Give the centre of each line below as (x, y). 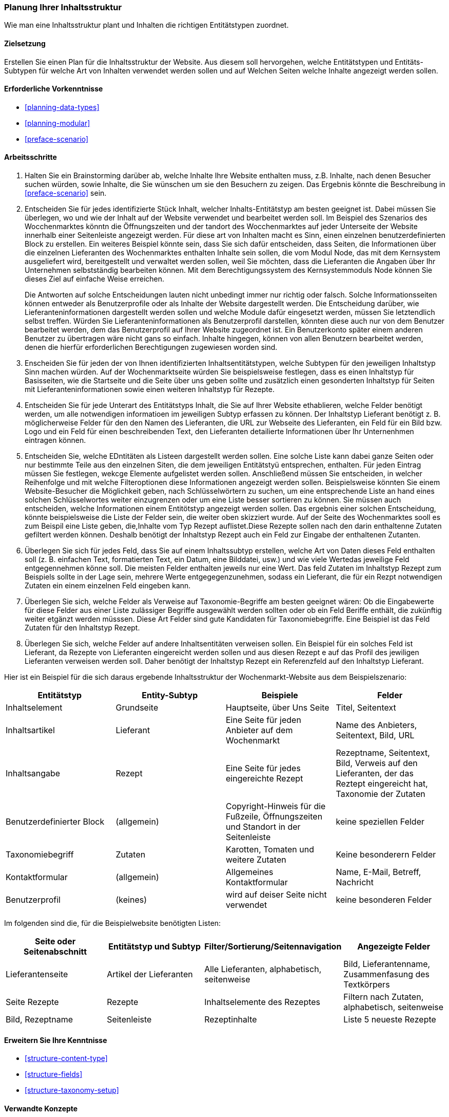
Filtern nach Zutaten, (384, 997)
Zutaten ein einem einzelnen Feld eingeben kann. (108, 586)
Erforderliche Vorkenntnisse (54, 89)
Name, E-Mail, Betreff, (378, 872)
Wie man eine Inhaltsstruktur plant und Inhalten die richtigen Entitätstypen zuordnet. (147, 25)
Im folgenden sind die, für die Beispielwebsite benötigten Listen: (113, 923)
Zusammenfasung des (387, 974)
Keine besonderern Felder (386, 855)
